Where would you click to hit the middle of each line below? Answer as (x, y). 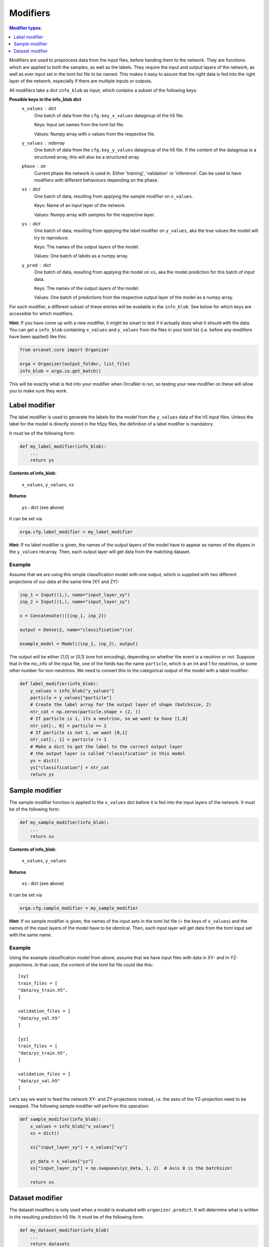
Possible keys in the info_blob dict (45, 99)
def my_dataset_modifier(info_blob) (65, 1230)
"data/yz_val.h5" (39, 1081)
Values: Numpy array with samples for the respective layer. (95, 214)
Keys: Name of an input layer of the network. (80, 206)
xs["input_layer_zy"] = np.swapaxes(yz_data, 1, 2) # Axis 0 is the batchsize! (131, 1168)
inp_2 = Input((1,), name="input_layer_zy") (75, 602)
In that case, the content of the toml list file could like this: (94, 965)
